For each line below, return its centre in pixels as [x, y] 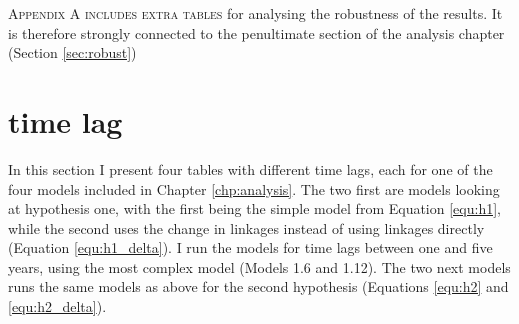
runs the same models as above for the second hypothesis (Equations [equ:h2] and [258, 286]
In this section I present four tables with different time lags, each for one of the [250, 168]
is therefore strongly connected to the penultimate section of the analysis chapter [256, 32]
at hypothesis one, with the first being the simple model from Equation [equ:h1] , [254, 208]
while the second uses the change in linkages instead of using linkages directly [246, 227]
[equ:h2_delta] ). [57, 306]
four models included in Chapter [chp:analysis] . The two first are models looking [254, 188]
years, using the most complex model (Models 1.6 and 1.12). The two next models [259, 266]
